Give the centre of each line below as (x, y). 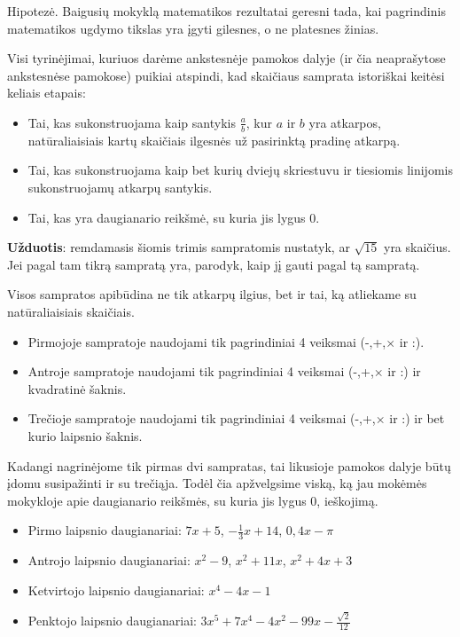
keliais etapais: (47, 93)
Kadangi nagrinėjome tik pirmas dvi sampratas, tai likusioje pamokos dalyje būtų (229, 465)
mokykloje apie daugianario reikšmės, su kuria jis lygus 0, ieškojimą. (193, 500)
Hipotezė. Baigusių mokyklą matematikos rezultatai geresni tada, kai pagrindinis (226, 11)
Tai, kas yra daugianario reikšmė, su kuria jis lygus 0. (174, 217)
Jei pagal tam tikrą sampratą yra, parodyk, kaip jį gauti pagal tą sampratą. (214, 264)
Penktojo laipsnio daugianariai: (112, 621)
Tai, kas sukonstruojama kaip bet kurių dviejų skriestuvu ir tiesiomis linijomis (240, 170)
